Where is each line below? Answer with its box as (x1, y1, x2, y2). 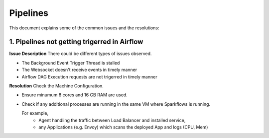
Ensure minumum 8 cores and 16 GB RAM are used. (21, 92, 128, 98)
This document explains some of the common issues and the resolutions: (9, 25, 159, 31)
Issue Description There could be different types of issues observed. (9, 51, 152, 57)
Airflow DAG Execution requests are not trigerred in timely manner (21, 73, 157, 79)
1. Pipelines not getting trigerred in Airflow (9, 38, 143, 46)
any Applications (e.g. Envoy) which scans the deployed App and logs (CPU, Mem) (38, 124, 208, 130)
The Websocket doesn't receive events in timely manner (21, 67, 137, 73)
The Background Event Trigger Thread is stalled (21, 60, 120, 66)
